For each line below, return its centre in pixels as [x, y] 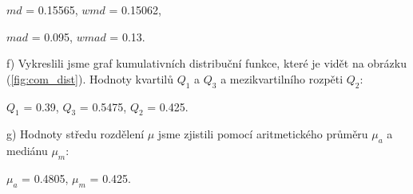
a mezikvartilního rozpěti [282, 78]
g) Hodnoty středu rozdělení [75, 134]
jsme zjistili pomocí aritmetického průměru [263, 134]
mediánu [27, 151]
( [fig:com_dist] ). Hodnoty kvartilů [90, 78]
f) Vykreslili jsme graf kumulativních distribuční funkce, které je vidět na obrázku [206, 63]
